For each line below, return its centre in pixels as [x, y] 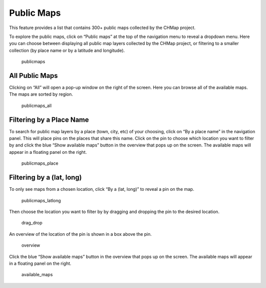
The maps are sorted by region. [41, 94]
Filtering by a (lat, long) [46, 178]
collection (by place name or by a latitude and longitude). [67, 50]
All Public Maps [33, 76]
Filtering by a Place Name [49, 120]
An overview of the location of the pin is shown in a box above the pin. [81, 234]
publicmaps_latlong [41, 200]
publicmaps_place [40, 163]
